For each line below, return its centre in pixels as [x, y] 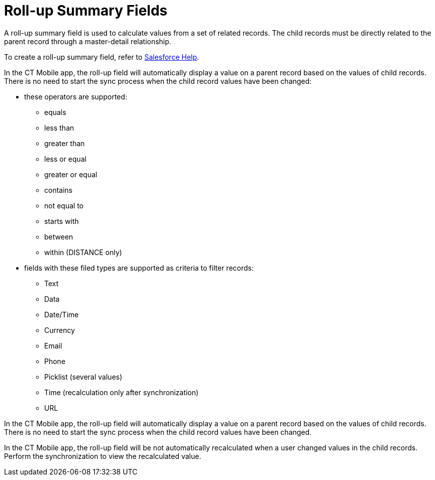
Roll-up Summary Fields [86, 11]
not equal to [64, 205]
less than [59, 128]
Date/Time [62, 314]
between [59, 236]
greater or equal [71, 174]
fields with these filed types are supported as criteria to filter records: [139, 268]
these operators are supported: [76, 96]
